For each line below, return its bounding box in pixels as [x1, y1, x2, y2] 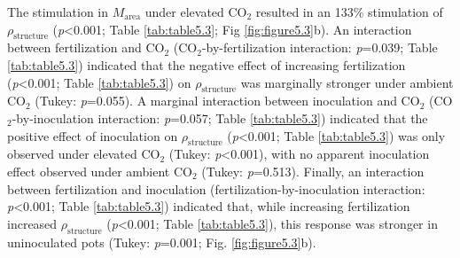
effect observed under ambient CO [7, 161, 192, 180]
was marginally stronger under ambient [240, 73, 454, 91]
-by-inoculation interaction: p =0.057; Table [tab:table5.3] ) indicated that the [12, 108, 428, 127]
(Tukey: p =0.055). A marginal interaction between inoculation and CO [35, 91, 420, 110]
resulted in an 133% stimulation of [255, 3, 443, 20]
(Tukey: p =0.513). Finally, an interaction [201, 161, 425, 180]
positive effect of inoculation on [7, 126, 178, 145]
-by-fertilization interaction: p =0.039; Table [201, 38, 438, 57]
